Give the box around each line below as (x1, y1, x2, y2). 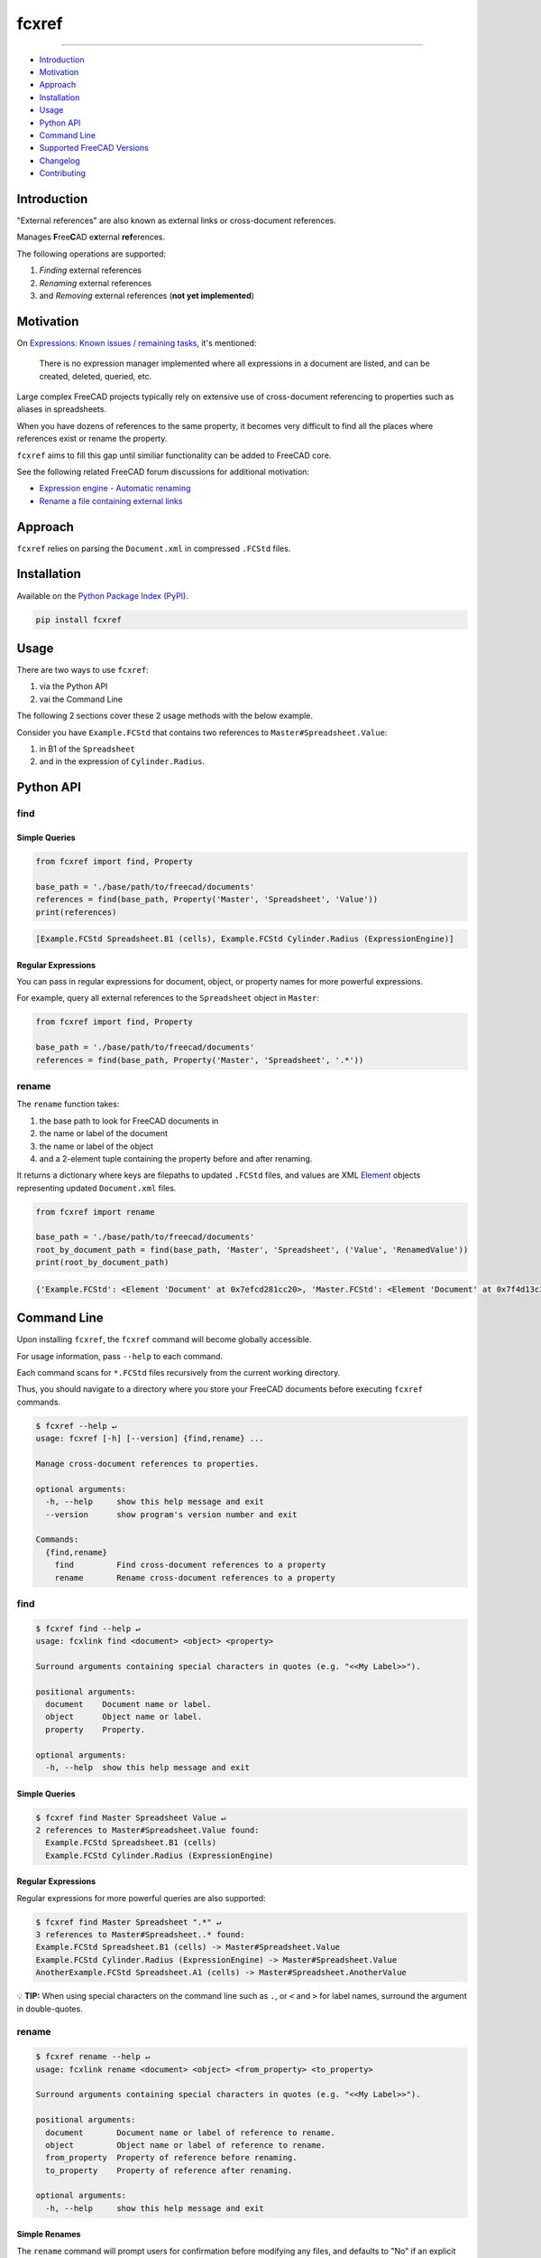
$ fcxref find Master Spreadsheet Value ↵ (35, 1812, 226, 1823)
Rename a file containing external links (39, 495, 183, 506)
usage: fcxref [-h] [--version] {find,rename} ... (35, 1433, 265, 1444)
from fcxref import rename (35, 1207, 155, 1217)
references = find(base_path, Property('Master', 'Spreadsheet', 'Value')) (35, 894, 379, 905)
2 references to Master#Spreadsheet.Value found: (35, 1824, 260, 1835)
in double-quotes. (16, 2003, 83, 2014)
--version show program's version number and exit (45, 1509, 298, 1519)
